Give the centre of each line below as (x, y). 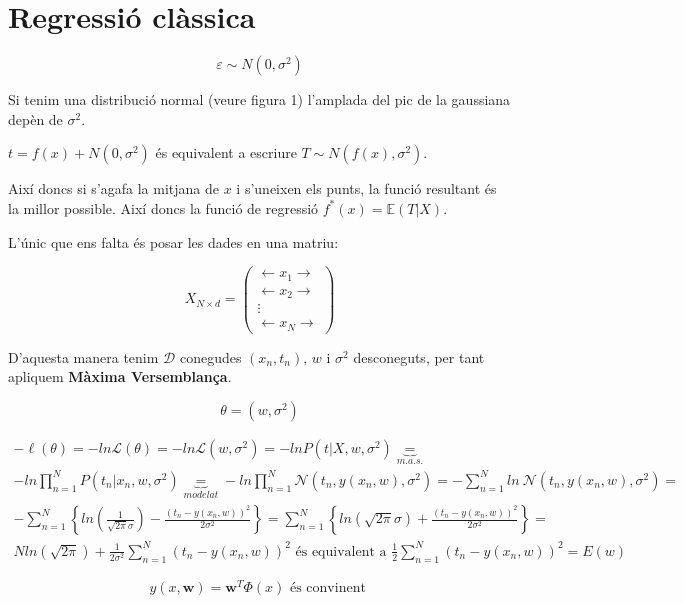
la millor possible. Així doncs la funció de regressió (163, 207)
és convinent (327, 587)
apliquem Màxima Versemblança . (120, 376)
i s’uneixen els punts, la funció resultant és (366, 188)
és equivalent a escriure (226, 152)
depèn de (35, 118)
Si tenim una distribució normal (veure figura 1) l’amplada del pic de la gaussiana (259, 99)
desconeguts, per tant (419, 356)
